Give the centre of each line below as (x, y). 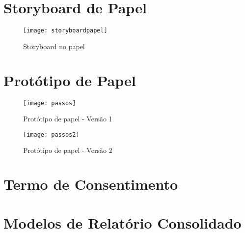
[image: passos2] (51, 134)
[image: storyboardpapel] (65, 31)
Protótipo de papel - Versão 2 (68, 150)
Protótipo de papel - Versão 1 (68, 119)
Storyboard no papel (54, 46)
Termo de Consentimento (91, 184)
